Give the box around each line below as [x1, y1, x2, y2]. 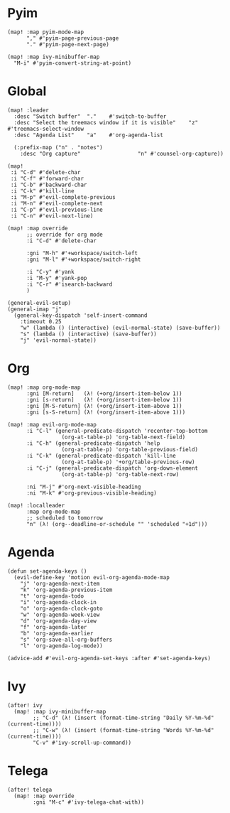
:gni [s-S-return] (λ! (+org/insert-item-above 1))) [26, 409, 186, 416]
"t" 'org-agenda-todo [20, 592, 84, 600]
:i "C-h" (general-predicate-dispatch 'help [26, 439, 160, 447]
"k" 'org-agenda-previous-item [20, 586, 113, 593]
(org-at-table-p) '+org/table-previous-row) [61, 458, 195, 465]
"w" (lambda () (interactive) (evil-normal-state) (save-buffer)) [20, 324, 221, 331]
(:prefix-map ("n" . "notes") [13, 144, 103, 151]
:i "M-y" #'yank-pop [26, 274, 87, 281]
